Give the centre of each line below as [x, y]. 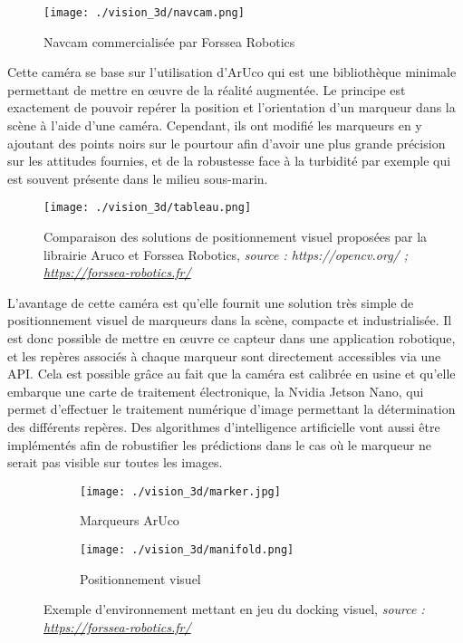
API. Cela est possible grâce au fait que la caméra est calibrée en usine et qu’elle [231, 374]
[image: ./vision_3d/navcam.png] [144, 13]
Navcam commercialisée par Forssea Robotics [169, 41]
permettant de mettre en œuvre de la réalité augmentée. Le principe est [207, 89]
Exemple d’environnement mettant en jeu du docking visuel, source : [234, 609]
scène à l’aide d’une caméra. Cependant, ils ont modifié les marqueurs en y [215, 125]
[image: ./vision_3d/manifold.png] [187, 550]
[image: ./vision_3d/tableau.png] [148, 208]
